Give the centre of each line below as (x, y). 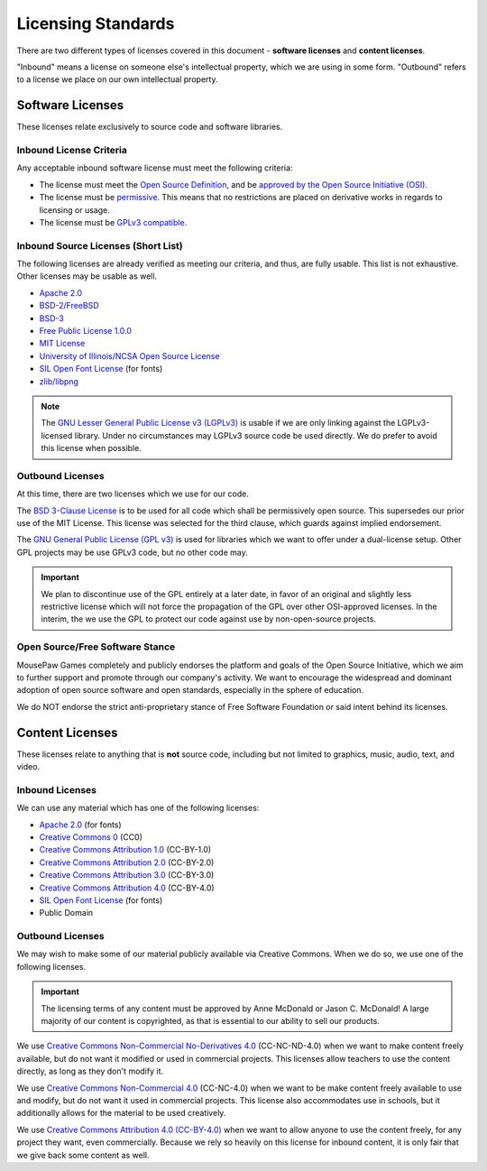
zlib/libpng (59, 381)
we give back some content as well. (83, 1155)
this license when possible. (91, 448)
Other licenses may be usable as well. (87, 276)
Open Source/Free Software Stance (96, 647)
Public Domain (66, 913)
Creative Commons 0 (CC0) (91, 837)
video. (28, 767)
